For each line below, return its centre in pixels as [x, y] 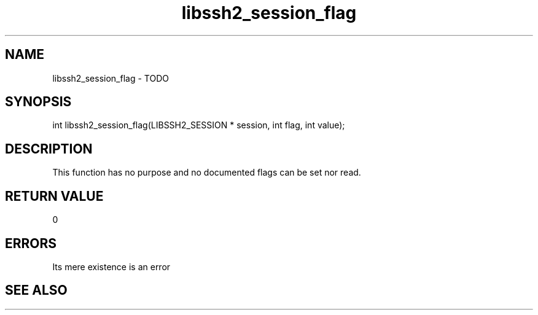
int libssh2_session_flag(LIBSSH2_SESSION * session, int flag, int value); [199, 125]
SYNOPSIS [38, 102]
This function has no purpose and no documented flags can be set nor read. [207, 173]
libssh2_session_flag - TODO [111, 78]
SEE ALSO [36, 290]
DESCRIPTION [49, 149]
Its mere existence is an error [111, 266]
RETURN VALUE [54, 196]
